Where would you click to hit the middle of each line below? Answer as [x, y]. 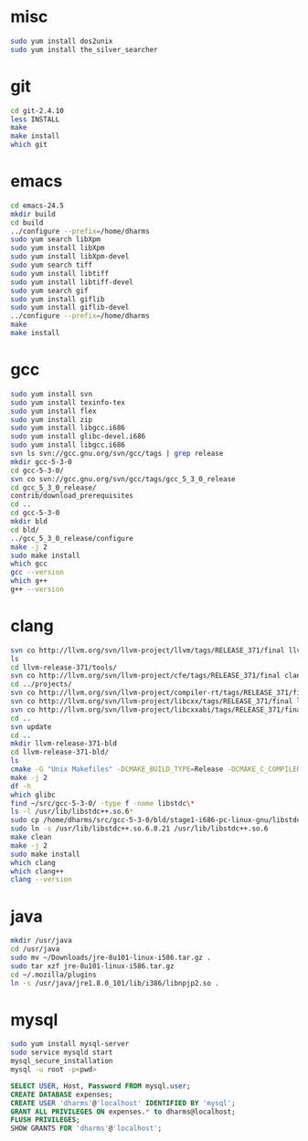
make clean [31, 838]
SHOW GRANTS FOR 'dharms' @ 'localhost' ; [86, 1129]
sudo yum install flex [53, 411]
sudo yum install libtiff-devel [72, 282]
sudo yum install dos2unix [62, 41]
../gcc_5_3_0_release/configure [72, 538]
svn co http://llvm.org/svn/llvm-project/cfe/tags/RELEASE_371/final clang [158, 676]
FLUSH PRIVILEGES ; [45, 1120]
